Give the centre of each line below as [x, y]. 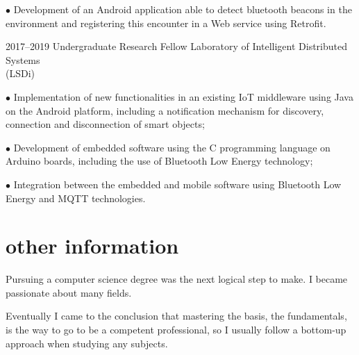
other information [92, 246]
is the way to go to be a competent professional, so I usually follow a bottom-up [176, 330]
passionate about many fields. [69, 292]
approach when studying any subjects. [87, 343]
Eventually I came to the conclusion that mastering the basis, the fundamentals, [176, 316]
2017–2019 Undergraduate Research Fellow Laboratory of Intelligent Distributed [176, 46]
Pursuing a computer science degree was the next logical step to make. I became [177, 279]
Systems [23, 59]
